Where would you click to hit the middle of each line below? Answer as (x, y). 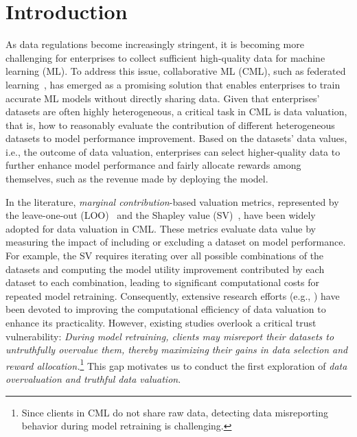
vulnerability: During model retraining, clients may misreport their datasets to (170, 336)
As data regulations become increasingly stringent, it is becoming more (155, 44)
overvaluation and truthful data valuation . (93, 379)
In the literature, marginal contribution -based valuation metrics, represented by (172, 201)
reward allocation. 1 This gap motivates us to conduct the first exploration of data (176, 364)
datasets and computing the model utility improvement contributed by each (165, 269)
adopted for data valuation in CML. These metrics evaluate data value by (161, 228)
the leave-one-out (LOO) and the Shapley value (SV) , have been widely (161, 215)
